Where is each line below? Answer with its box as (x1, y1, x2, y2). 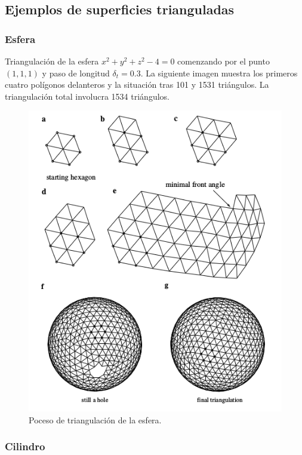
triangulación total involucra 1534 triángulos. (5, 90, 170, 102)
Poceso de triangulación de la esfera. (29, 413, 162, 426)
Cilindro (5, 439, 45, 454)
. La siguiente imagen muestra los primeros (140, 66, 298, 79)
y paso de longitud (42, 66, 110, 79)
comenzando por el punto (177, 55, 270, 67)
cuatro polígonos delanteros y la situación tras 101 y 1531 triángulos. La (5, 78, 269, 91)
